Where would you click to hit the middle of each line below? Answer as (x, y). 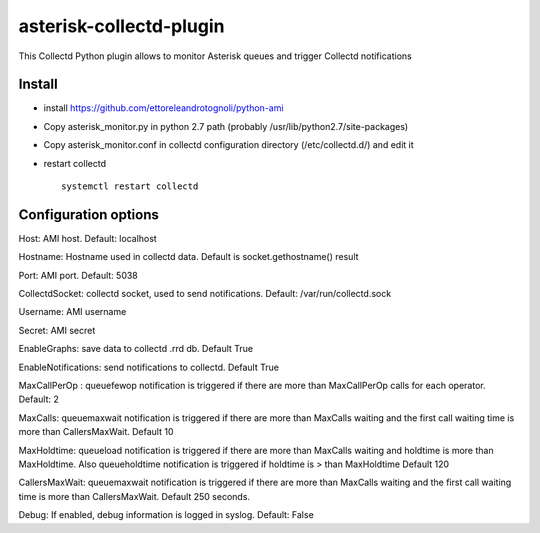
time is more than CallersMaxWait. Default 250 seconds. (134, 496)
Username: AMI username (72, 312)
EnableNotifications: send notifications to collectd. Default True (149, 367)
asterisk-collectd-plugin (121, 26)
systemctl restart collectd (130, 186)
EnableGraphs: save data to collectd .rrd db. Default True (136, 349)
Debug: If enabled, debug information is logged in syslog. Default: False (166, 515)
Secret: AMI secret (57, 330)
